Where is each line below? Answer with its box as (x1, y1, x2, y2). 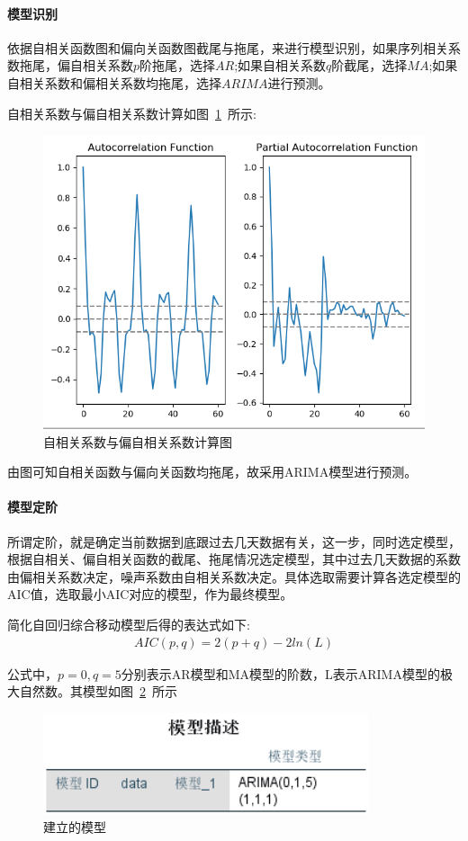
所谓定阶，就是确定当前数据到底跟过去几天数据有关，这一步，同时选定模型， (7, 532, 461, 550)
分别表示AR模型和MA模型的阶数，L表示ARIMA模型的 (121, 664, 440, 683)
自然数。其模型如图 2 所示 (19, 682, 177, 701)
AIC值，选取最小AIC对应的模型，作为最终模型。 (7, 585, 293, 604)
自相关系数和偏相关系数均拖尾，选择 (7, 73, 221, 92)
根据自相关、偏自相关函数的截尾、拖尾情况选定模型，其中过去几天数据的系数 (7, 550, 461, 568)
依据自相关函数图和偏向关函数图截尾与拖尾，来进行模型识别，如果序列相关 (7, 38, 448, 57)
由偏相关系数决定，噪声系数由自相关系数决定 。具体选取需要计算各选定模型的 (7, 567, 461, 586)
